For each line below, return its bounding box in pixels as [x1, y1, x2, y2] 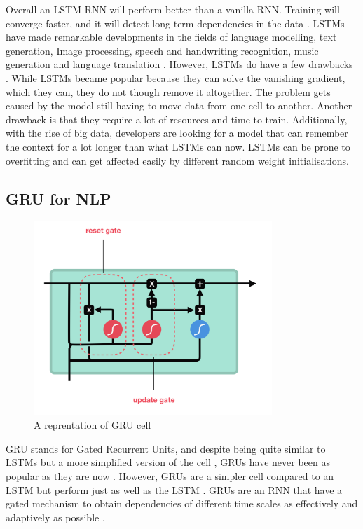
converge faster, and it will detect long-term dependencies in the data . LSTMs [6, 15, 345, 30]
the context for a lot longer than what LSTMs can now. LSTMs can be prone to [6, 139, 350, 153]
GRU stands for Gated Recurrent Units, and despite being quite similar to [6, 441, 326, 455]
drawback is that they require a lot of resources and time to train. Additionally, [6, 111, 348, 126]
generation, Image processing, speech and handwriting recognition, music [6, 43, 319, 57]
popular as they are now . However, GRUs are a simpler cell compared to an [6, 469, 334, 483]
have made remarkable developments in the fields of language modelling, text [6, 29, 337, 44]
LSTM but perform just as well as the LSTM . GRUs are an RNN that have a [6, 482, 343, 497]
